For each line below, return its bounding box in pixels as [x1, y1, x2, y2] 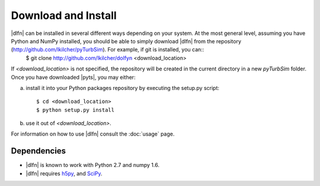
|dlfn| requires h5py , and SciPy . [25, 169, 103, 177]
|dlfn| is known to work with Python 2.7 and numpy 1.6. [25, 162, 160, 169]
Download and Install [11, 9, 117, 22]
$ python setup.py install [36, 107, 115, 113]
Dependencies [11, 146, 66, 156]
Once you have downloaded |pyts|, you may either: [11, 73, 136, 81]
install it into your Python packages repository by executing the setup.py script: [25, 84, 219, 91]
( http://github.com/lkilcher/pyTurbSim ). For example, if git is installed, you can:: [11, 46, 204, 53]
